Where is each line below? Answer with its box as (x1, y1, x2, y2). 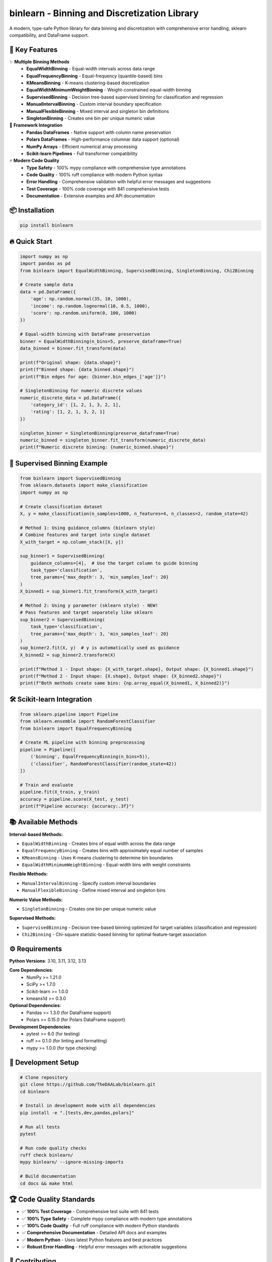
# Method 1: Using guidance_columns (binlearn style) (20, 525, 156, 531)
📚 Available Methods (9, 818, 78, 826)
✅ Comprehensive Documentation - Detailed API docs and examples (22, 1230, 167, 1236)
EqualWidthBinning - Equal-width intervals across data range (26, 66, 155, 72)
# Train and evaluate (20, 782, 74, 787)
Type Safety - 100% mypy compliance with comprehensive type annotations (26, 165, 186, 171)
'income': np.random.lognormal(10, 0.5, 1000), (30, 303, 151, 309)
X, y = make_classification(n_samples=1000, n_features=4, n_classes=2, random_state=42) (20, 510, 249, 516)
